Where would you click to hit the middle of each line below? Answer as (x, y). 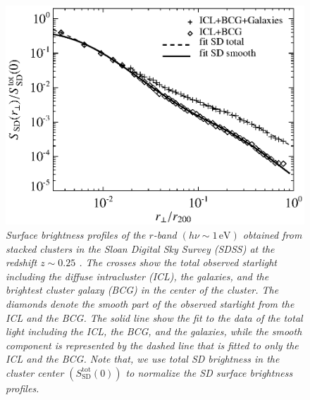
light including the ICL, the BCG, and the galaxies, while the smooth (154, 331)
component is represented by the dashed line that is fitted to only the (152, 345)
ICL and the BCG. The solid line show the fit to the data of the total (154, 317)
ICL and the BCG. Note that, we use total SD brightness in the (143, 359)
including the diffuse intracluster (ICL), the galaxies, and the (137, 276)
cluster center (35, 372)
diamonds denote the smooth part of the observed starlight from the (150, 304)
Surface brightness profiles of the (76, 235)
